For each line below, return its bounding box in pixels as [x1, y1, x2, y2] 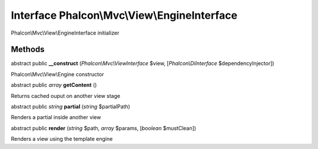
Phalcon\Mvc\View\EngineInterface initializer [11, 29, 120, 36]
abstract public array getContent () [11, 82, 97, 89]
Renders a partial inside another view [11, 114, 101, 121]
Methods [11, 45, 45, 55]
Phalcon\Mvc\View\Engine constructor [11, 70, 104, 77]
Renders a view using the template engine [11, 136, 113, 143]
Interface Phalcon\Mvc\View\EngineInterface [11, 9, 238, 22]
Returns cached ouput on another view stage [11, 92, 121, 99]
